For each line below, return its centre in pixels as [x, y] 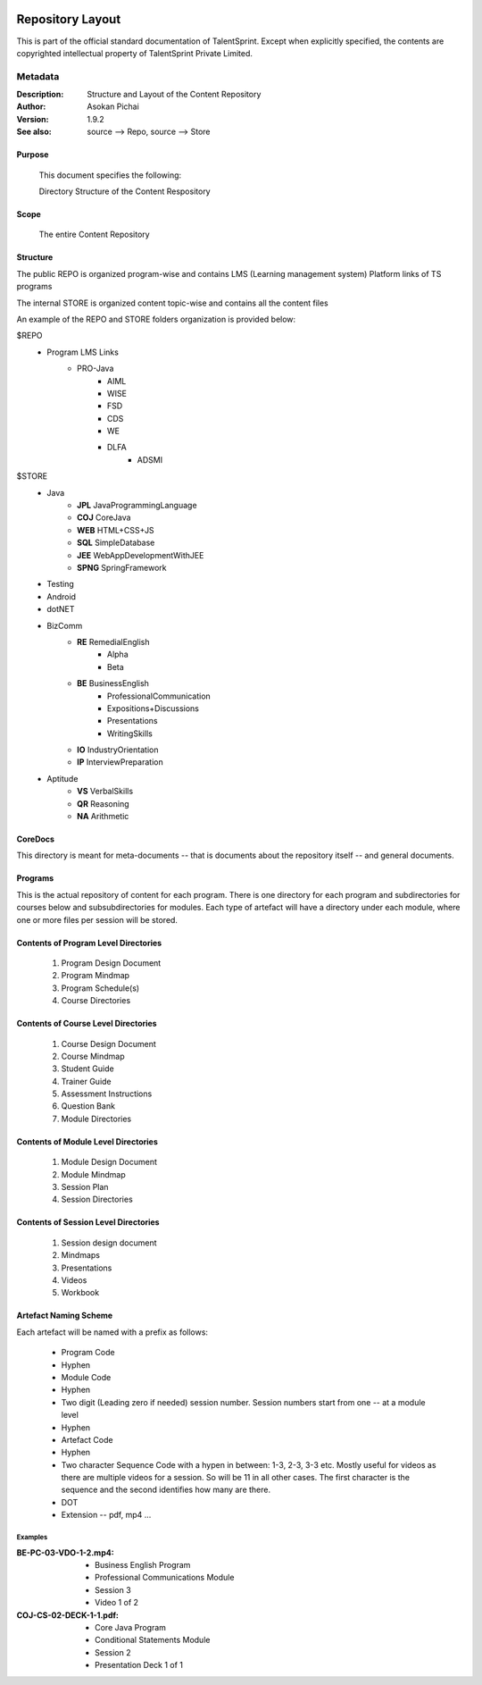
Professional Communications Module [165, 1578]
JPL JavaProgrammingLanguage [137, 506]
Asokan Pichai [113, 106]
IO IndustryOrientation [118, 750]
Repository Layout [69, 19]
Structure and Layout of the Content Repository [174, 95]
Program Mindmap [95, 976]
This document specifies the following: [110, 175]
